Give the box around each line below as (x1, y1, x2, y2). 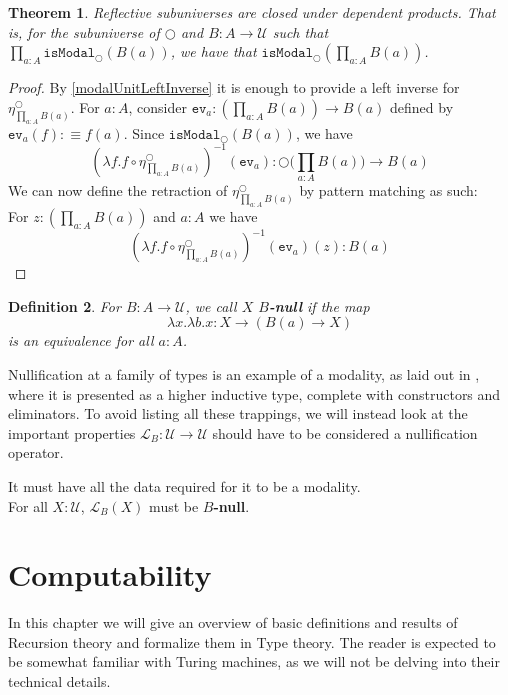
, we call (185, 295, 237, 316)
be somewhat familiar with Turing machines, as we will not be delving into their (8, 651, 500, 672)
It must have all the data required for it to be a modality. (8, 475, 361, 496)
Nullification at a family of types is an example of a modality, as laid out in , (8, 363, 480, 384)
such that (272, 21, 329, 42)
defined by (390, 96, 454, 117)
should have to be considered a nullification (212, 422, 478, 443)
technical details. (8, 671, 111, 692)
